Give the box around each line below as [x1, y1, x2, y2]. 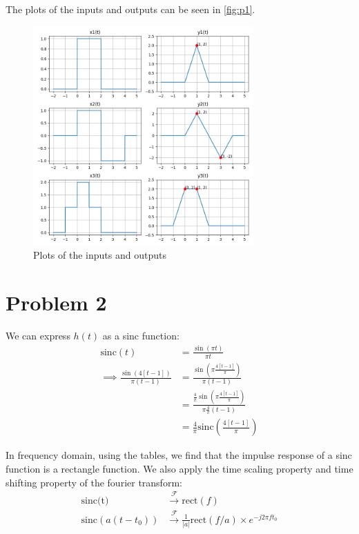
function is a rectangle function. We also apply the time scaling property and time [6, 461, 353, 475]
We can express [6, 328, 70, 342]
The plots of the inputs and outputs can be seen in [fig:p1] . [6, 2, 255, 16]
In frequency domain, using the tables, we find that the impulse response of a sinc [6, 448, 352, 462]
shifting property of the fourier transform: [6, 475, 182, 489]
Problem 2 [6, 288, 107, 316]
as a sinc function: [102, 328, 179, 342]
